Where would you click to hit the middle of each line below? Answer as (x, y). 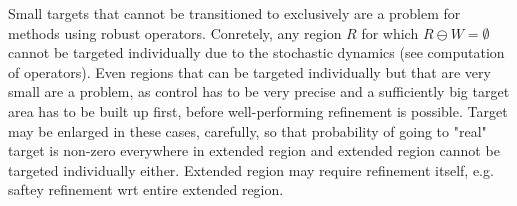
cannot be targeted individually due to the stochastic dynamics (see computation (256, 52)
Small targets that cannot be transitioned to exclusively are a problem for (234, 13)
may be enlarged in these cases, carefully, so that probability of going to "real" (247, 130)
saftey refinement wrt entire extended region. (146, 189)
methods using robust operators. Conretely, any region (175, 32)
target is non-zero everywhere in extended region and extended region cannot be (254, 150)
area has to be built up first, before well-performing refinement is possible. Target (258, 110)
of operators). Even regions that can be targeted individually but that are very (249, 71)
